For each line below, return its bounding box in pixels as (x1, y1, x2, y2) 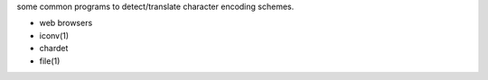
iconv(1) (39, 30, 70, 40)
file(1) (39, 55, 61, 67)
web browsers (39, 18, 93, 29)
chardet (39, 43, 69, 54)
